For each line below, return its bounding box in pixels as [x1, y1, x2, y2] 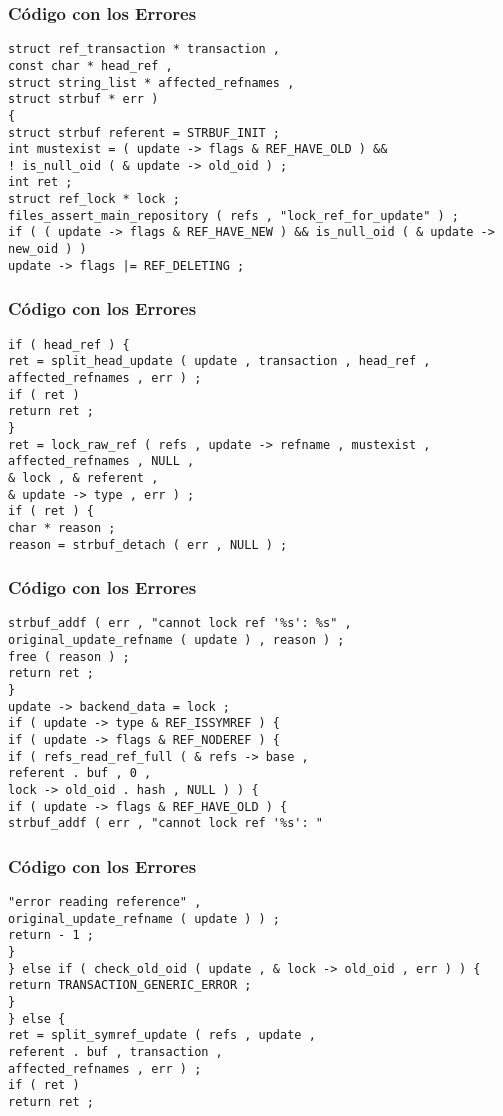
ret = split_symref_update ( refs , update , [8, 1028, 316, 1043]
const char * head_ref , [8, 58, 173, 73]
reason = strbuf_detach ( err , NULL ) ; [8, 537, 288, 552]
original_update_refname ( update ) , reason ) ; [8, 633, 345, 648]
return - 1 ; [8, 928, 94, 943]
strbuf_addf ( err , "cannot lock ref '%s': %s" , [8, 616, 352, 631]
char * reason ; [8, 520, 116, 535]
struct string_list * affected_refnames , [8, 75, 295, 90]
